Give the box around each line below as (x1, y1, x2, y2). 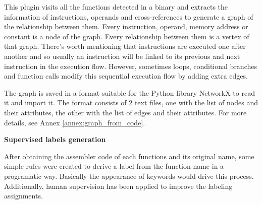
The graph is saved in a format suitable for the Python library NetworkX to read (4, 87, 255, 98)
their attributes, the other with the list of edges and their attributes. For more (4, 107, 247, 117)
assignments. (4, 190, 43, 201)
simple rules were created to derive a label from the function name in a (4, 161, 224, 171)
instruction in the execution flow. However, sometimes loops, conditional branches (4, 60, 257, 71)
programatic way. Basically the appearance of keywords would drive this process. (4, 170, 254, 181)
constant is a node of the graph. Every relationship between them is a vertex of (4, 31, 249, 41)
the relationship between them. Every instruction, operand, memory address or (4, 21, 248, 32)
